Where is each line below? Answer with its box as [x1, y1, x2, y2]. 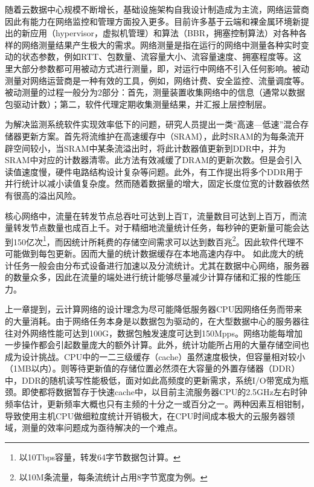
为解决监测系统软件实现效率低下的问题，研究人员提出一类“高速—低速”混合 [5, 118, 301, 131]
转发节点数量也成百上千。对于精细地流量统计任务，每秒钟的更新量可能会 [13, 221, 301, 234]
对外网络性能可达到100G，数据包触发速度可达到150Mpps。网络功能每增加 [13, 326, 303, 339]
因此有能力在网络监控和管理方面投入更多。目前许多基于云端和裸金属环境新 [5, 15, 301, 27]
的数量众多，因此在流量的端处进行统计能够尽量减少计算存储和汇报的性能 [5, 271, 292, 283]
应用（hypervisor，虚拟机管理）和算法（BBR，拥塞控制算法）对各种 [30, 27, 299, 39]
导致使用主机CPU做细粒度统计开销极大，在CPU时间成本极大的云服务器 [5, 409, 287, 422]
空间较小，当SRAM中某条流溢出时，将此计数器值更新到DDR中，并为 [13, 141, 286, 154]
